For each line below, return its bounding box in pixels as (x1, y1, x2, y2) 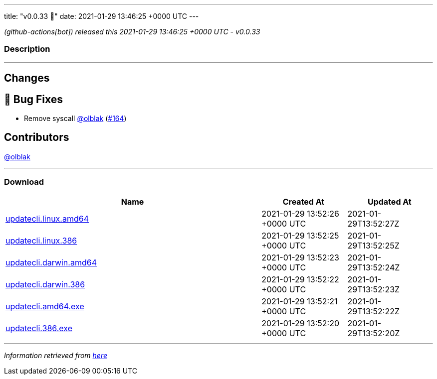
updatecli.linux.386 (5, 235, 77, 246)
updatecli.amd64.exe (5, 301, 84, 311)
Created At (282, 196, 325, 207)
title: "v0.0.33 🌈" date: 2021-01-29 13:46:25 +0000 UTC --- (4, 12, 199, 20)
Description (4, 44, 50, 54)
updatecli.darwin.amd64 (5, 257, 97, 267)
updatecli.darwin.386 (5, 279, 85, 289)
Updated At (367, 196, 412, 207)
